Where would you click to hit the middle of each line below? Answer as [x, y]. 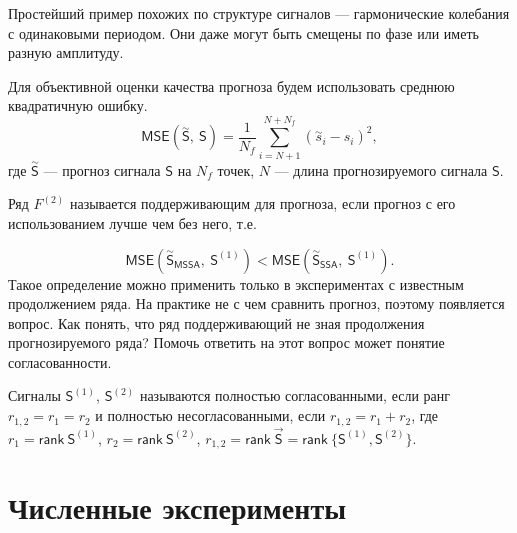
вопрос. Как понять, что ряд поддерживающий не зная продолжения [216, 322]
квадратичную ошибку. [78, 105]
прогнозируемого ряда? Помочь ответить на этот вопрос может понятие [226, 342]
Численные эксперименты [177, 507]
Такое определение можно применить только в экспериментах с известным [236, 283]
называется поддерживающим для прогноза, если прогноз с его [262, 203]
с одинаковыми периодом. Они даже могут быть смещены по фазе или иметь [243, 32]
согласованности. [60, 361]
